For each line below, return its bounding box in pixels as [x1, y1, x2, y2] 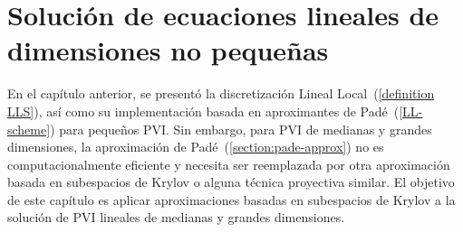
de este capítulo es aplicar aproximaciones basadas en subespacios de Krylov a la [7, 190, 456, 209]
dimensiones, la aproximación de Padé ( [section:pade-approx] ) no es [7, 137, 384, 156]
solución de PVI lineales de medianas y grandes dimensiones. [7, 208, 345, 227]
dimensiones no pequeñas [7, 32, 329, 69]
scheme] [7, 119, 51, 138]
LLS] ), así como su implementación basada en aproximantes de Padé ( [7, 101, 400, 120]
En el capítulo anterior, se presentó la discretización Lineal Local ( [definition [7, 84, 435, 103]
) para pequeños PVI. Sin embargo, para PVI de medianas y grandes [50, 119, 432, 138]
